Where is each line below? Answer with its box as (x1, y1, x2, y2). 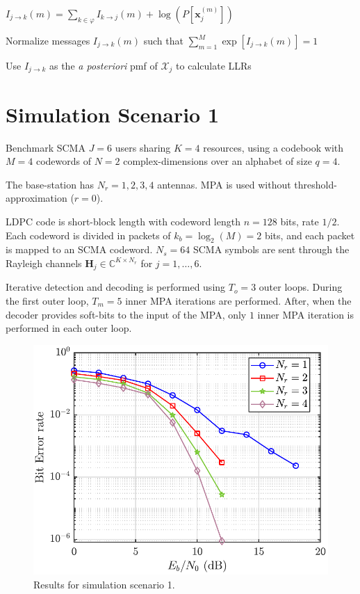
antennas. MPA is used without (157, 177, 291, 191)
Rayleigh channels (6, 255, 82, 270)
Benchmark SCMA (6, 140, 85, 154)
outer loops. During (259, 280, 343, 294)
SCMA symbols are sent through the (193, 242, 350, 257)
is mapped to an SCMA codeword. (6, 242, 153, 257)
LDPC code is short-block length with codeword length (6, 214, 240, 228)
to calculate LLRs (176, 58, 252, 72)
